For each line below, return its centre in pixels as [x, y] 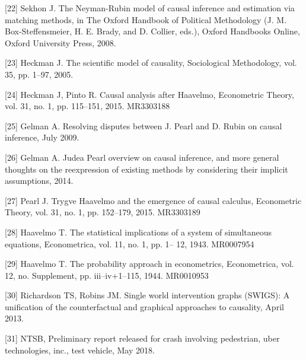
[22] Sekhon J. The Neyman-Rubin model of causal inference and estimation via [150, 8]
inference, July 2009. [42, 137]
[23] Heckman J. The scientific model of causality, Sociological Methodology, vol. [151, 63]
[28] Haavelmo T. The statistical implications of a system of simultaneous [138, 232]
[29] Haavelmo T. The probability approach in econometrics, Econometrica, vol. [149, 264]
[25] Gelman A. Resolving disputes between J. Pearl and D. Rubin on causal [144, 125]
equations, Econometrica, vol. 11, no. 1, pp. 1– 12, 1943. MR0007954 [130, 243]
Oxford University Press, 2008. [60, 42]
